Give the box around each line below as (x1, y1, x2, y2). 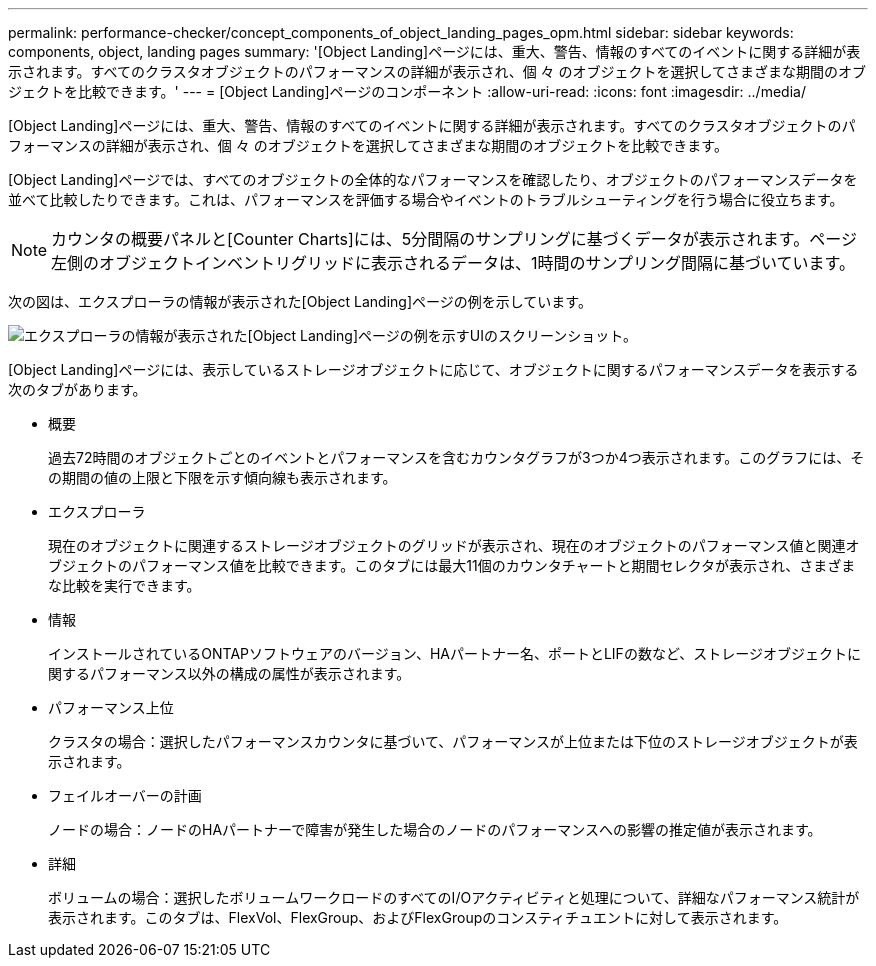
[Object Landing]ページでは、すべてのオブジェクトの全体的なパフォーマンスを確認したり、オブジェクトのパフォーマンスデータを (8, 171, 858, 188)
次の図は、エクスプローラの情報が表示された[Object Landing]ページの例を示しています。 (8, 293, 592, 310)
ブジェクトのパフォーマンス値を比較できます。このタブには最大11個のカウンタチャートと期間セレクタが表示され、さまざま (48, 557, 856, 574)
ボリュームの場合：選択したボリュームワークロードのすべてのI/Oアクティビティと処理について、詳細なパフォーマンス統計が (48, 889, 860, 906)
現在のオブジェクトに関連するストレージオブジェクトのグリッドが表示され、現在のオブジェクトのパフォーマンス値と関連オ (48, 537, 860, 554)
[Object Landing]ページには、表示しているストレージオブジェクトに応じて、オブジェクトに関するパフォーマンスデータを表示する (8, 361, 859, 378)
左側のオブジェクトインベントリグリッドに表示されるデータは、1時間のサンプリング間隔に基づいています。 (51, 253, 856, 273)
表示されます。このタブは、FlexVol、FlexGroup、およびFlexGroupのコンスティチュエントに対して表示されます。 (48, 909, 788, 926)
